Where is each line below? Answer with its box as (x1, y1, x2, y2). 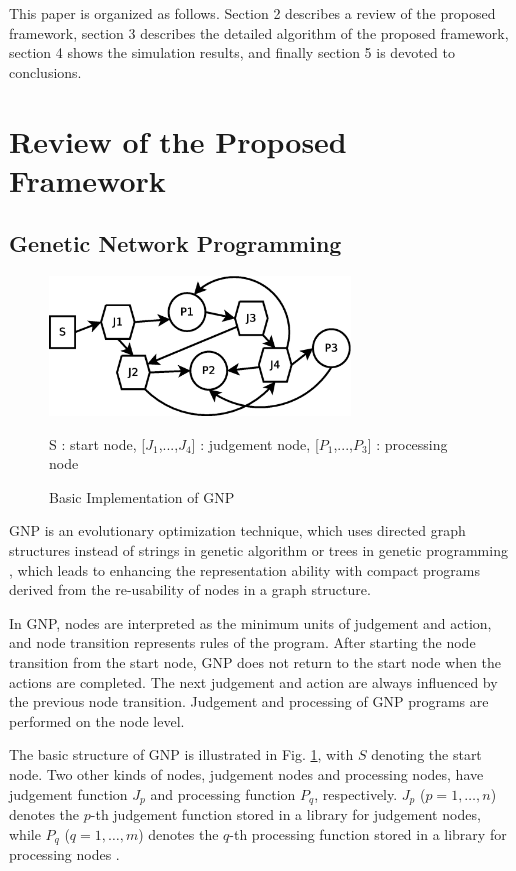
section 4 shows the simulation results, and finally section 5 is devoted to (9, 42, 455, 63)
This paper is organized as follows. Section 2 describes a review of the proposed (9, 3, 496, 23)
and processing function (150, 783, 296, 804)
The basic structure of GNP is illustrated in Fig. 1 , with (9, 744, 354, 765)
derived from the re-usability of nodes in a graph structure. (9, 579, 371, 600)
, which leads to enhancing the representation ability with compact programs (9, 559, 480, 580)
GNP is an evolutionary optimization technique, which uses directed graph (9, 520, 466, 541)
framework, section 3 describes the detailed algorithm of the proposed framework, (9, 22, 509, 43)
